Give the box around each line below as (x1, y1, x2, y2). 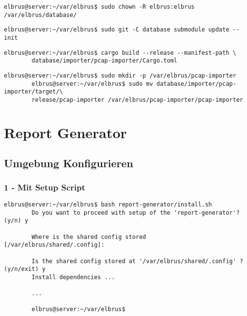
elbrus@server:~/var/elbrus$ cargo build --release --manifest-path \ (4, 49, 236, 56)
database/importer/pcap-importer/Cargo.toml (31, 57, 177, 64)
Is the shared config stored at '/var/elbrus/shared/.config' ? (31, 257, 243, 265)
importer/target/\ (4, 88, 63, 95)
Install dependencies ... (31, 273, 115, 281)
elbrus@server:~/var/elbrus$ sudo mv (31, 80, 153, 87)
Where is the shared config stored (31, 233, 146, 240)
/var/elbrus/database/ (4, 11, 77, 18)
